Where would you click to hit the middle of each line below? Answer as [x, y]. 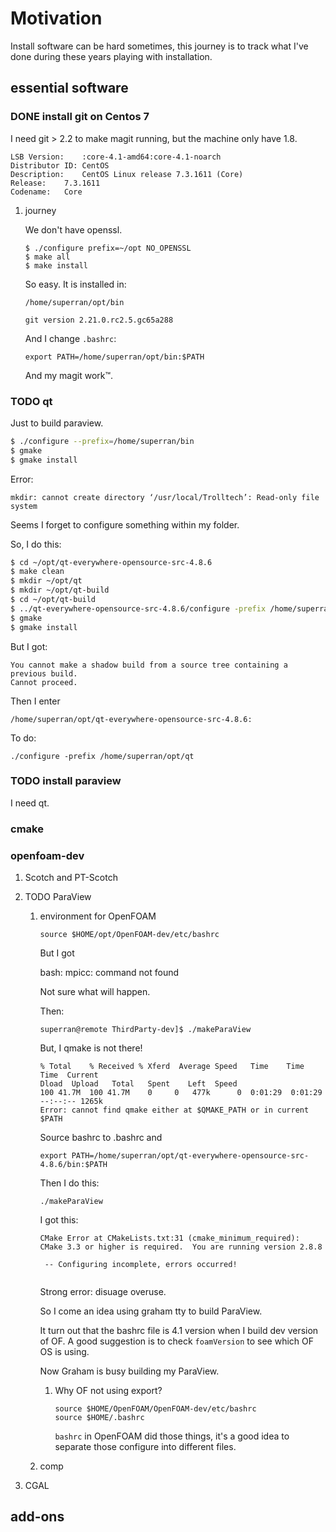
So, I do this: [36, 544]
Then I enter [35, 701]
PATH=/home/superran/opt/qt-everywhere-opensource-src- [190, 1156]
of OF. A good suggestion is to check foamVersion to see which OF [177, 1341]
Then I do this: [69, 1183]
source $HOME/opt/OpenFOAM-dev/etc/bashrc [129, 935]
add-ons [37, 1517]
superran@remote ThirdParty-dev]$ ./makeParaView [145, 1030]
